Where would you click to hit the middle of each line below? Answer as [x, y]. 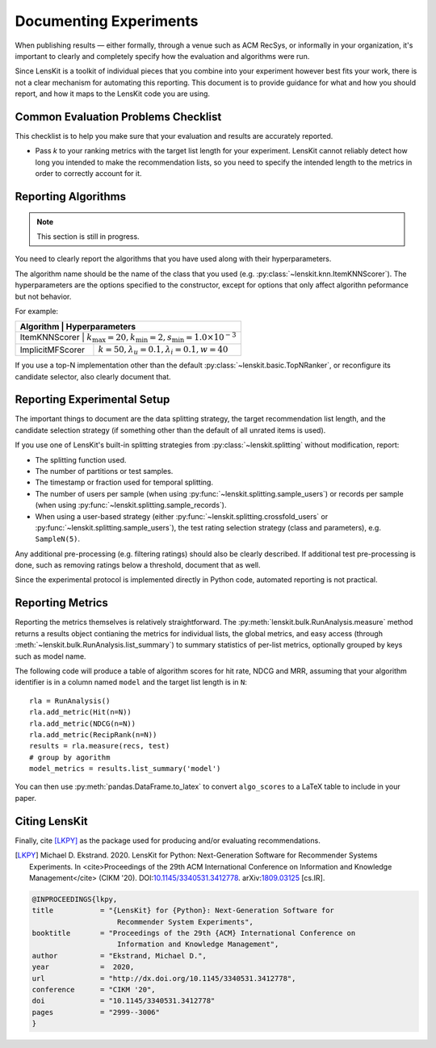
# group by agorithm [70, 757]
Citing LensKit [51, 821]
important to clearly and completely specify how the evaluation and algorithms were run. [162, 56]
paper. [25, 798]
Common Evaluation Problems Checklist [118, 117]
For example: [37, 311]
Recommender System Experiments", [185, 922]
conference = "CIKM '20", [94, 990]
